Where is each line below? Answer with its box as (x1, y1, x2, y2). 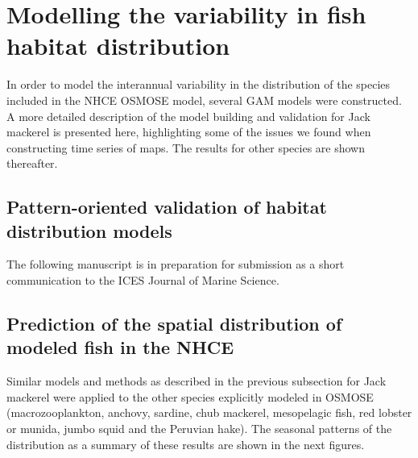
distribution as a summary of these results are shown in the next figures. (6, 435, 365, 452)
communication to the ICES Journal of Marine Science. (6, 272, 279, 289)
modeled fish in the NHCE (6, 335, 234, 360)
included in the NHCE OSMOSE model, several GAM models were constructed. (6, 91, 402, 108)
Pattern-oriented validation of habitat (6, 194, 327, 219)
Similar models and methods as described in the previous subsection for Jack (6, 373, 387, 389)
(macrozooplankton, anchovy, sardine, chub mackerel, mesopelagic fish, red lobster (6, 404, 412, 421)
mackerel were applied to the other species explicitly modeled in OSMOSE (6, 388, 374, 405)
